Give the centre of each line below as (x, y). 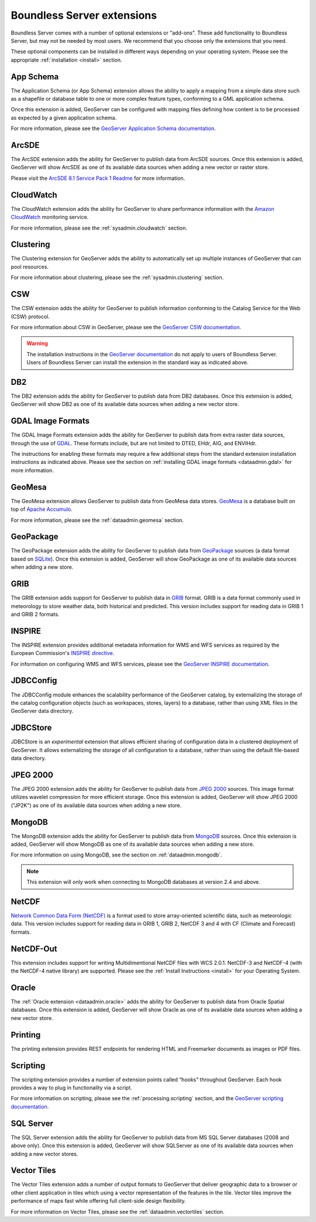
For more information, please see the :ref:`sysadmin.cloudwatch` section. (99, 228)
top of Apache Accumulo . (42, 509)
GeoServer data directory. (42, 711)
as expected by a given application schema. (64, 118)
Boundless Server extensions (84, 15)
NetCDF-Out (34, 949)
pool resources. (30, 267)
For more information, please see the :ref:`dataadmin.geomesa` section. (97, 520)
